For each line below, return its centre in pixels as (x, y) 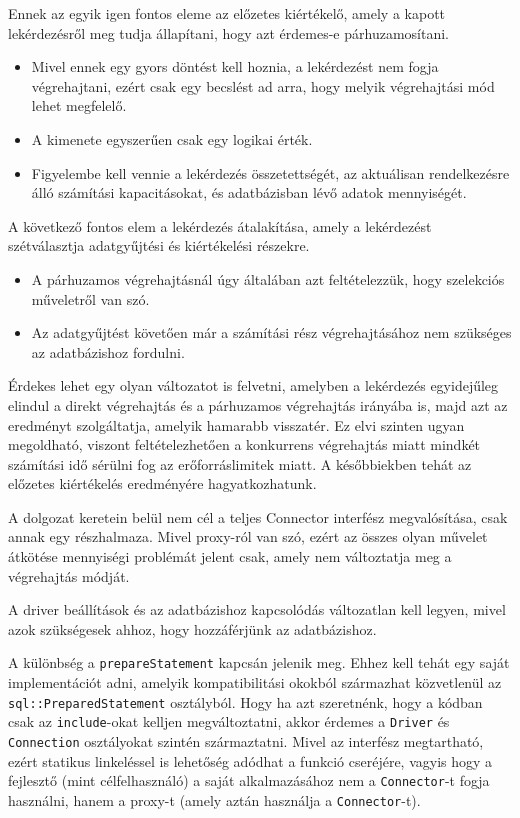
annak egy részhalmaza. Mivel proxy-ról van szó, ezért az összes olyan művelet (248, 536)
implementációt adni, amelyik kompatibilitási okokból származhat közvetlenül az (255, 682)
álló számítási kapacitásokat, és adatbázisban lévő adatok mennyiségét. (249, 192)
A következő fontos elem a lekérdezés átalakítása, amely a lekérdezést (220, 225)
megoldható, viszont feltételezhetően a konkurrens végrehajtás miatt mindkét (244, 444)
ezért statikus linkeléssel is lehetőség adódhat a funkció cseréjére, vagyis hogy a (250, 760)
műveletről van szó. (90, 298)
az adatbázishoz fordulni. (108, 351)
